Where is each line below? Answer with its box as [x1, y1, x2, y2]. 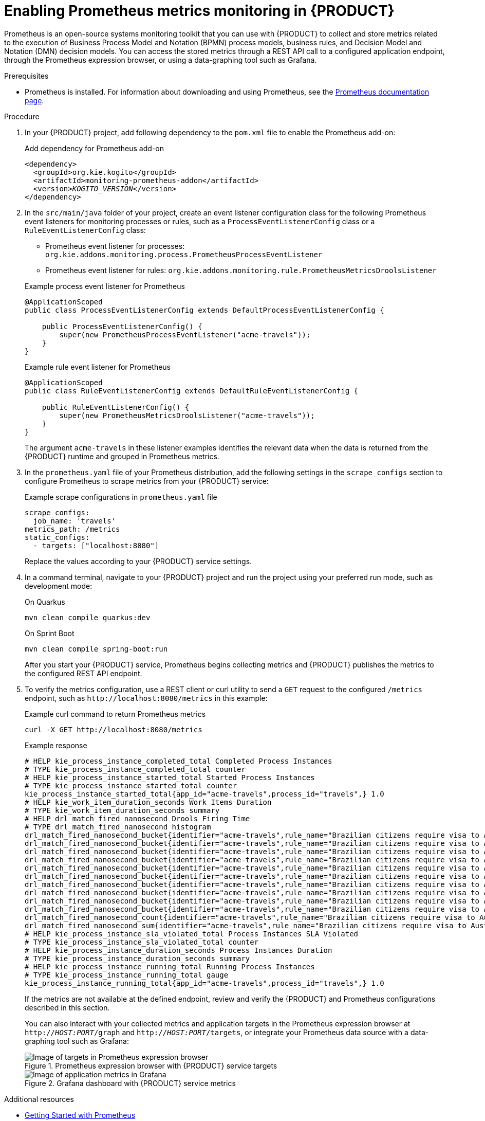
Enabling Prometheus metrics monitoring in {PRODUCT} [4, 2, 395, 20]
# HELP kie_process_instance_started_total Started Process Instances [25, 773, 315, 782]
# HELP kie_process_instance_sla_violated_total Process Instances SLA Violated [25, 929, 359, 938]
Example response [25, 740, 87, 750]
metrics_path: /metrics [25, 525, 120, 533]
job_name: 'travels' [33, 516, 116, 525]
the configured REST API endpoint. [25, 668, 142, 678]
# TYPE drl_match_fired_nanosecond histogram [25, 822, 211, 831]
